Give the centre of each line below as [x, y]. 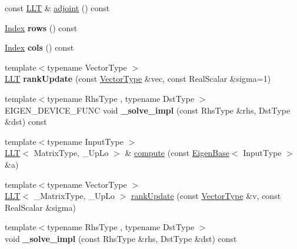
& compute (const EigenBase [177, 153]
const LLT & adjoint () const [57, 8]
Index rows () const [41, 27]
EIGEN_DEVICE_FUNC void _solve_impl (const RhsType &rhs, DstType [148, 110]
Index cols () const [39, 47]
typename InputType [85, 141]
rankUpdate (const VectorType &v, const [206, 196]
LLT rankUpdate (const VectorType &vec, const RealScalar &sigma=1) [138, 79]
